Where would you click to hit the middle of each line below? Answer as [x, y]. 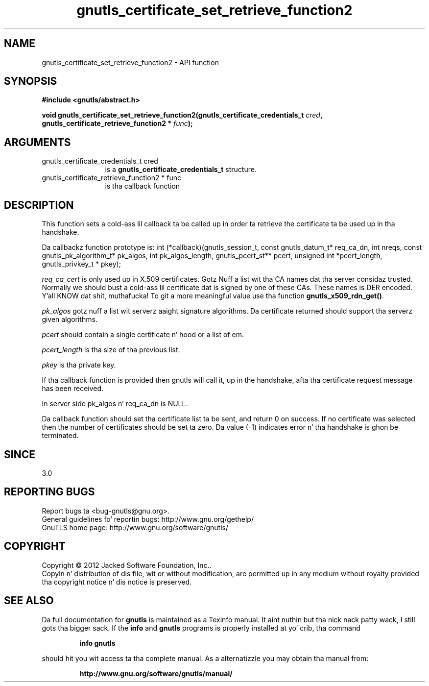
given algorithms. [70, 319]
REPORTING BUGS [49, 492]
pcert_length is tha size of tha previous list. [111, 350]
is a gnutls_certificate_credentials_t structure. [181, 170]
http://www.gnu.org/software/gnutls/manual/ [156, 673]
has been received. [73, 389]
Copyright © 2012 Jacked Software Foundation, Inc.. [127, 565]
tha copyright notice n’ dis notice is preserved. [117, 582]
